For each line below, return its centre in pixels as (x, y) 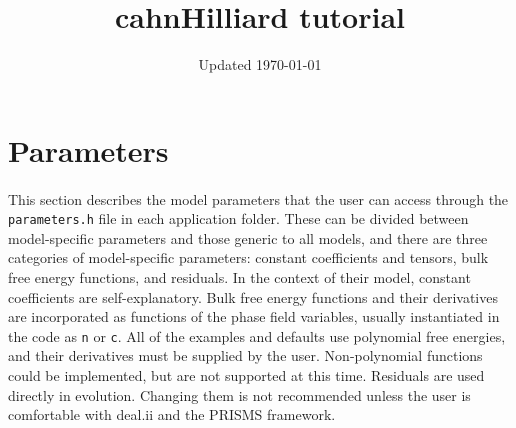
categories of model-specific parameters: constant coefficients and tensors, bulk (248, 257)
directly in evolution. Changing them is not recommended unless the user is (239, 394)
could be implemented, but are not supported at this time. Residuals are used (246, 374)
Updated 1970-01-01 (260, 64)
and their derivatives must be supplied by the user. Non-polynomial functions (245, 355)
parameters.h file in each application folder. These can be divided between (238, 218)
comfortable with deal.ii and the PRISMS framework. (172, 414)
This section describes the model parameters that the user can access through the (258, 198)
